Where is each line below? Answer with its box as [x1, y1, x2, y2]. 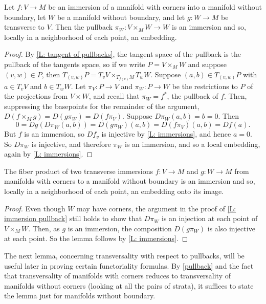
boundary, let [4, 11, 46, 22]
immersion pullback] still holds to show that [4, 213, 142, 224]
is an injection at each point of [162, 213, 258, 224]
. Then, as [28, 223, 60, 233]
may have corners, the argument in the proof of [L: [77, 203, 236, 213]
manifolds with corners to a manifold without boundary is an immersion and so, [4, 176, 255, 186]
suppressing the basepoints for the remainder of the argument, [4, 100, 199, 111]
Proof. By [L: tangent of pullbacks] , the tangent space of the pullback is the [4, 49, 241, 59]
